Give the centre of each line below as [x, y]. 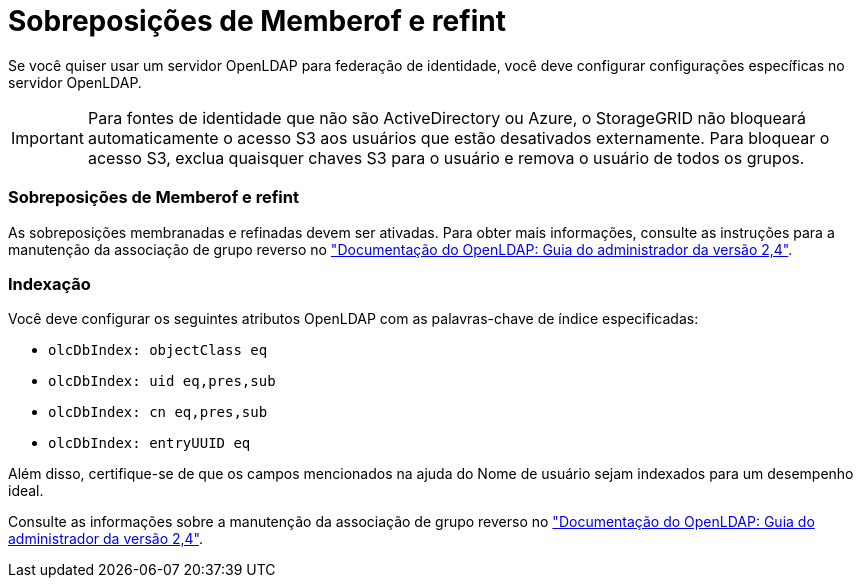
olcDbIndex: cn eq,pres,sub [158, 412]
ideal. [26, 491]
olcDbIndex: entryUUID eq [149, 443]
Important [47, 137]
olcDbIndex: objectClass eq [158, 350]
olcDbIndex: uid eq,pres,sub [162, 381]
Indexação [49, 283]
